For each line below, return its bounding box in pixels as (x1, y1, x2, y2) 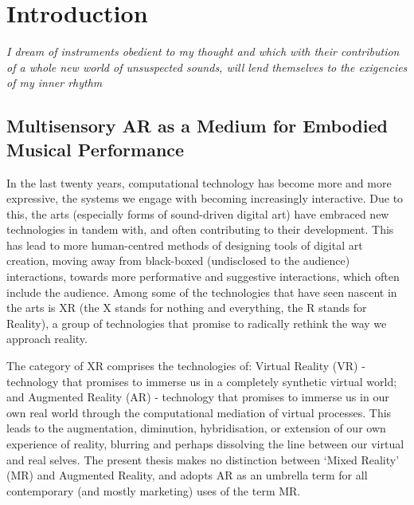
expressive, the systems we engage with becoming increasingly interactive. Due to (6, 190, 404, 207)
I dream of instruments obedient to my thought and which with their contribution (6, 43, 400, 60)
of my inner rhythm (6, 74, 103, 91)
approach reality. (6, 330, 88, 347)
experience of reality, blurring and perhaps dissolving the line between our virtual (6, 436, 404, 452)
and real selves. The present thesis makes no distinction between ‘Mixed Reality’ (6, 451, 400, 468)
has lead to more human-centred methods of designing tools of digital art (6, 236, 363, 253)
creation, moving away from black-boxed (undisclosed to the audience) (6, 252, 350, 269)
